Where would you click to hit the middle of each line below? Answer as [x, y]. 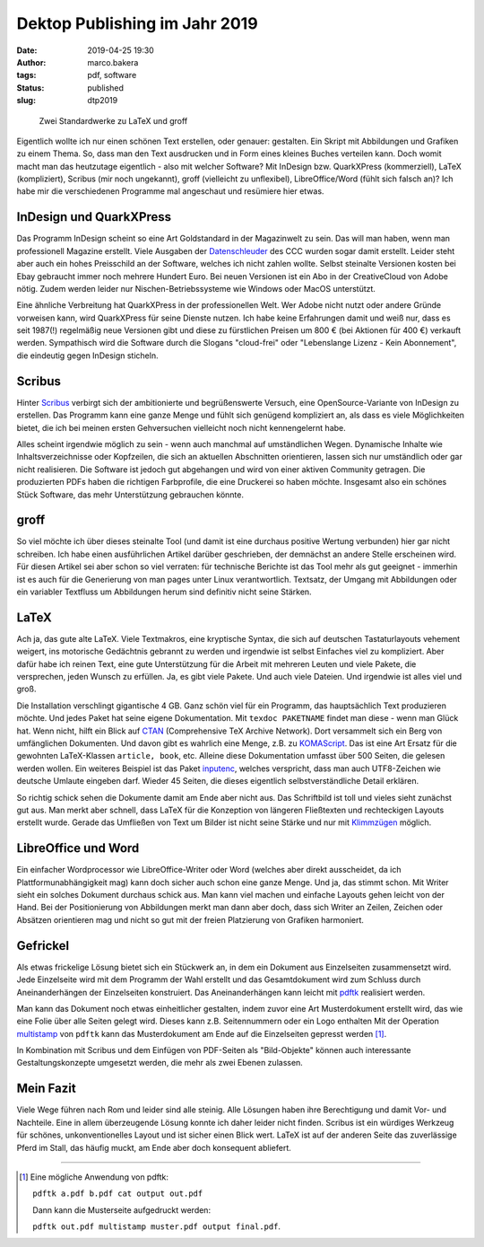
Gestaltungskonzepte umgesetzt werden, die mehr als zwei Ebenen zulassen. [160, 1063]
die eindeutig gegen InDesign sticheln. [87, 356]
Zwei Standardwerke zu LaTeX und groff [113, 120]
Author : [31, 62]
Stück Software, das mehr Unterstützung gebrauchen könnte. [130, 495]
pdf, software [112, 75]
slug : [26, 101]
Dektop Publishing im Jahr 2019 [138, 23]
